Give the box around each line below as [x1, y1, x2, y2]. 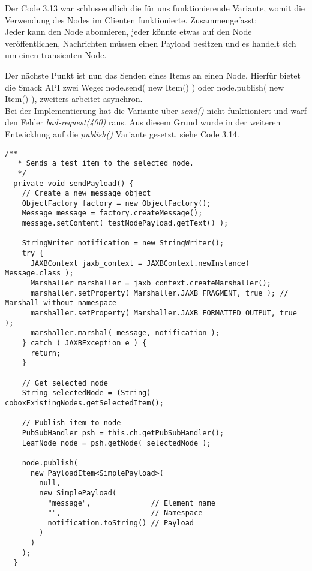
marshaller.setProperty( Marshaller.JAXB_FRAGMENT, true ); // [30, 288, 289, 297]
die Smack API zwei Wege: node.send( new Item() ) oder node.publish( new [5, 80, 284, 93]
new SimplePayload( [39, 488, 117, 497]
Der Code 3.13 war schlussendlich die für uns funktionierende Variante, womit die [5, 2, 305, 14]
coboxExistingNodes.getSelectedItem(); [5, 398, 164, 407]
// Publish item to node [22, 419, 121, 428]
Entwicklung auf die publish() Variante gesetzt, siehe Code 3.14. [5, 127, 239, 140]
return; [30, 348, 61, 357]
